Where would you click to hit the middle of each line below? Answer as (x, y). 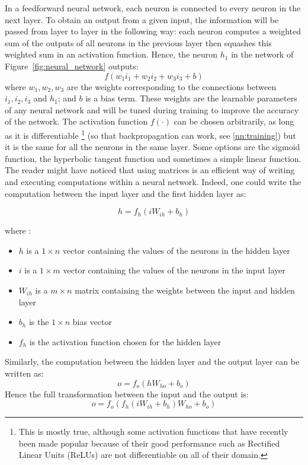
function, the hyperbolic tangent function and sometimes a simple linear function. (153, 158)
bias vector (92, 322)
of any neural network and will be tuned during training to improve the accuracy (152, 109)
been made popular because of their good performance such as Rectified (149, 443)
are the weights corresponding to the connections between (171, 86)
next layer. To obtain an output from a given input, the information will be (142, 19)
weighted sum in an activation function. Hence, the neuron (111, 54)
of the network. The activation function (76, 121)
